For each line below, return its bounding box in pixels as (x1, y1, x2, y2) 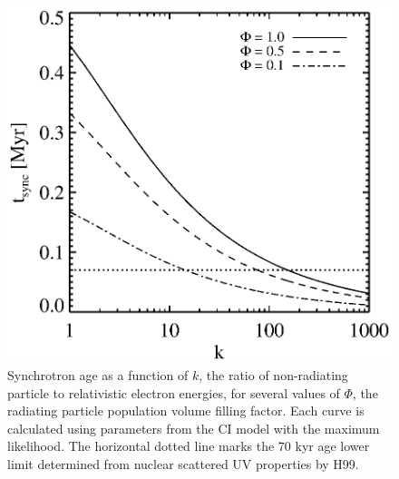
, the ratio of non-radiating (199, 366, 348, 385)
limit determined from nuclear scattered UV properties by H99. (7, 455, 359, 474)
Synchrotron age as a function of (7, 366, 189, 385)
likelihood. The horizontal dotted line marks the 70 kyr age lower (7, 436, 370, 455)
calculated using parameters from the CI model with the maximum (7, 418, 380, 437)
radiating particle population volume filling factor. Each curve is (7, 401, 365, 420)
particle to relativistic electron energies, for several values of (7, 383, 340, 402)
